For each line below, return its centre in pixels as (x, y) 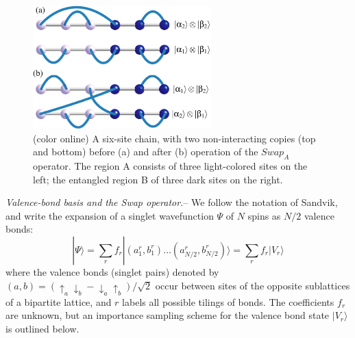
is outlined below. (42, 328)
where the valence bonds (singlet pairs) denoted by (112, 271)
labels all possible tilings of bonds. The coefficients (228, 301)
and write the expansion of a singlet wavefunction (110, 215)
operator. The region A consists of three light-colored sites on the (170, 165)
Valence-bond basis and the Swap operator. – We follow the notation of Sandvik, (172, 202)
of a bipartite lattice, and (59, 301)
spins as (264, 215)
